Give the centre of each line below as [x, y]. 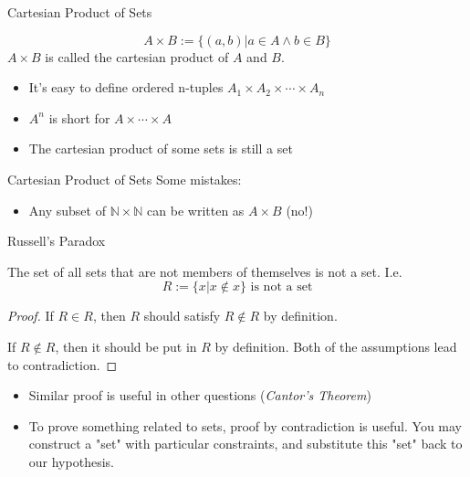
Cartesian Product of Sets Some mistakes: [125, 179]
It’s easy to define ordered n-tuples [126, 87]
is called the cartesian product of [137, 56]
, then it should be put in [126, 346]
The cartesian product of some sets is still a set [161, 148]
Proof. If [31, 316]
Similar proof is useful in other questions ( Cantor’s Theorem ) [200, 395]
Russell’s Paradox [57, 241]
